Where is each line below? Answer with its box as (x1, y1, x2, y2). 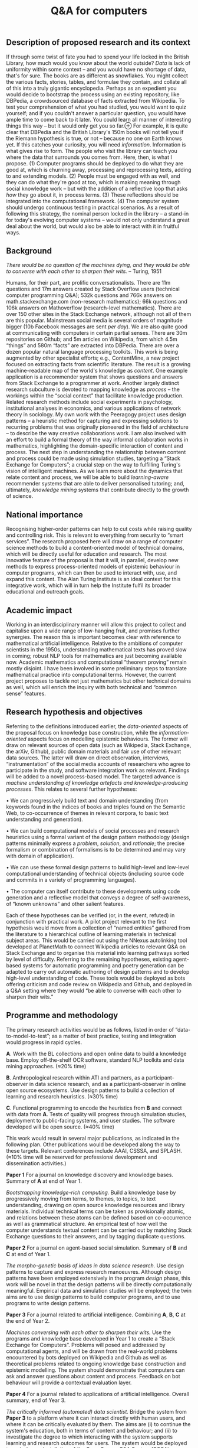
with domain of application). (6, 852, 74, 859)
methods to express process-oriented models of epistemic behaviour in (6, 563, 180, 570)
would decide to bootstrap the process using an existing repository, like (6, 90, 180, 98)
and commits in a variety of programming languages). (6, 876, 137, 883)
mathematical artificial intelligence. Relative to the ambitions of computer (6, 640, 183, 647)
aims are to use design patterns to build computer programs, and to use (6, 1293, 181, 1300)
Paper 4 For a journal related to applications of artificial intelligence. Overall (6, 1390, 190, 1397)
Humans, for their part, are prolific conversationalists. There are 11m (6, 279, 171, 286)
